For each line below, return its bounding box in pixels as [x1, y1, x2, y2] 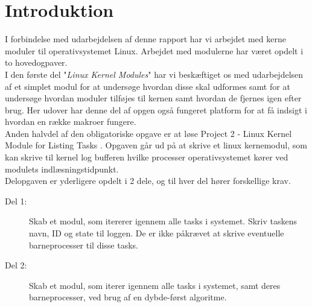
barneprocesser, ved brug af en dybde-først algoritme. [29, 291, 227, 303]
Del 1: [5, 194, 27, 207]
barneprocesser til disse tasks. [29, 238, 139, 251]
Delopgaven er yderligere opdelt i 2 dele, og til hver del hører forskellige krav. [5, 174, 291, 187]
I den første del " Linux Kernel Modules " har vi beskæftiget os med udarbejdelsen [5, 68, 304, 80]
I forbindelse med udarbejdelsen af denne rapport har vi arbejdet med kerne [5, 33, 286, 45]
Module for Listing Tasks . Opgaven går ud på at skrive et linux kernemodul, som [5, 139, 307, 151]
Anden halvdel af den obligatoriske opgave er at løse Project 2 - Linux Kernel [5, 127, 292, 139]
